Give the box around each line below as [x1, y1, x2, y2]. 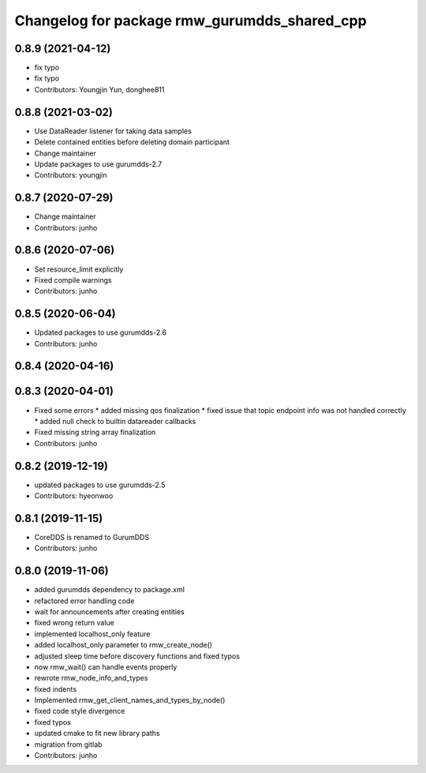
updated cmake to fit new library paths [34, 729, 161, 738]
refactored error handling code [34, 596, 135, 606]
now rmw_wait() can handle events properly [34, 662, 177, 671]
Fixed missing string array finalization [34, 427, 156, 437]
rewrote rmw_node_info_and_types [34, 674, 148, 683]
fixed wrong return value [34, 618, 114, 628]
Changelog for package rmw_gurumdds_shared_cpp [14, 12, 367, 29]
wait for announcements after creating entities [34, 606, 185, 616]
